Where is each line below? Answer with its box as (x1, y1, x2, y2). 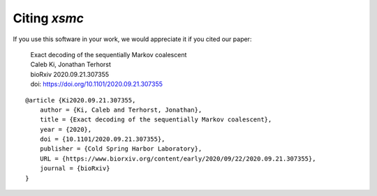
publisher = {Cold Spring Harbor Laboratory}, (39, 145, 202, 153)
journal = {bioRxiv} (39, 165, 110, 172)
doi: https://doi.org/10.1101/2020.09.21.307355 (30, 80, 163, 89)
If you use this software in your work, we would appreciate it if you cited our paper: (13, 35, 252, 43)
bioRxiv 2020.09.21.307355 (30, 70, 110, 78)
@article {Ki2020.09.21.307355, (25, 96, 136, 104)
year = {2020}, (39, 126, 92, 133)
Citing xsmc (13, 10, 84, 26)
